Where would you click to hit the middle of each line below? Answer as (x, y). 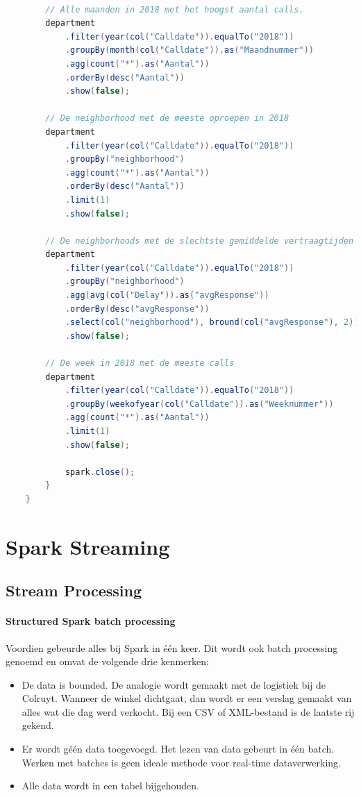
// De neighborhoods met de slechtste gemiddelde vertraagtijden (200, 241)
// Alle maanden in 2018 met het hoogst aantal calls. (175, 9)
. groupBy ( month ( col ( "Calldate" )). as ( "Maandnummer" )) (189, 50)
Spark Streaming (88, 546)
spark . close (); (100, 472)
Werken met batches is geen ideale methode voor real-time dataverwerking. (181, 762)
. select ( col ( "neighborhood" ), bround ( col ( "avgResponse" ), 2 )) (212, 322)
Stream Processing (74, 590)
